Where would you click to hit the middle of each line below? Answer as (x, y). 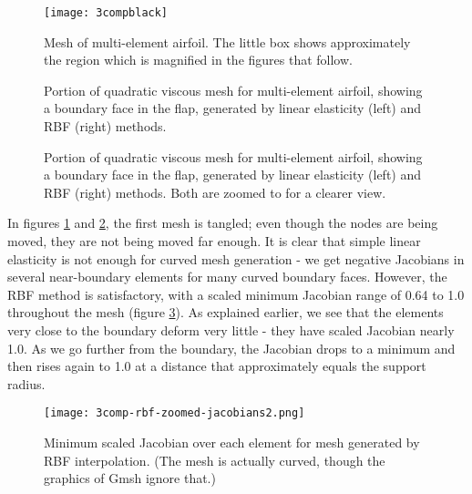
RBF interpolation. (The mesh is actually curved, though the (215, 460)
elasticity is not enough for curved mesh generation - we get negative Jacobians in (236, 258)
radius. (26, 383)
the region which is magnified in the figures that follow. (198, 60)
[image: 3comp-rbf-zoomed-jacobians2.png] (174, 413)
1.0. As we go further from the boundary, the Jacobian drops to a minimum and (231, 348)
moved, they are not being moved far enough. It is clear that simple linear (214, 241)
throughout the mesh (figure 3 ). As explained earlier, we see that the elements (226, 312)
